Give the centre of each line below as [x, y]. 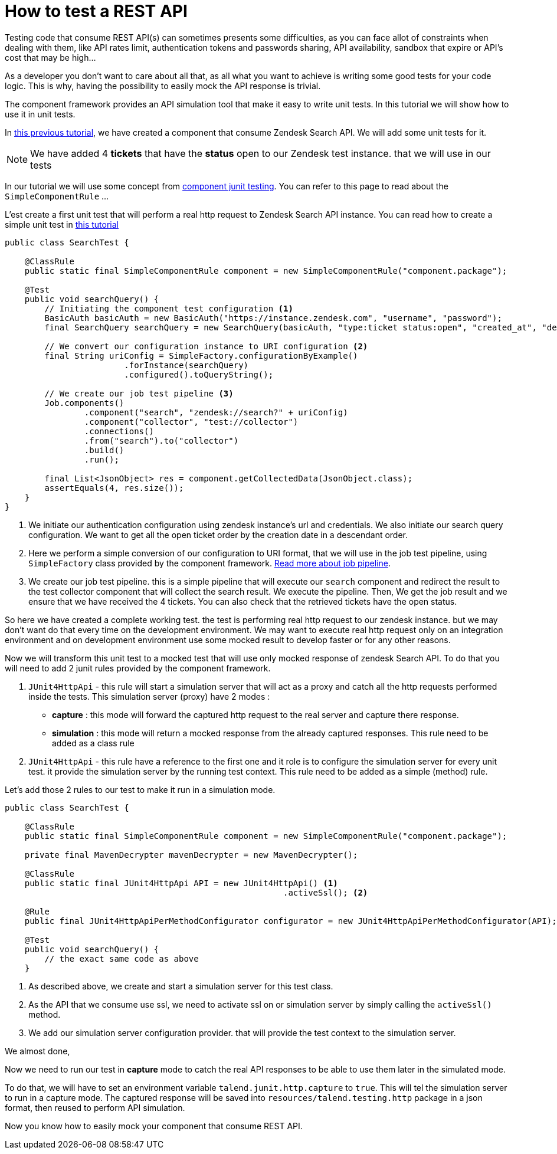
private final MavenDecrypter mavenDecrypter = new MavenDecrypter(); [191, 855]
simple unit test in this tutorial [62, 224]
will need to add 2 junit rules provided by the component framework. [138, 668]
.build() [104, 450]
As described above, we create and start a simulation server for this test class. [181, 986]
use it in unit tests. [40, 114]
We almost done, [37, 1051]
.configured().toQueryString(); [199, 374]
